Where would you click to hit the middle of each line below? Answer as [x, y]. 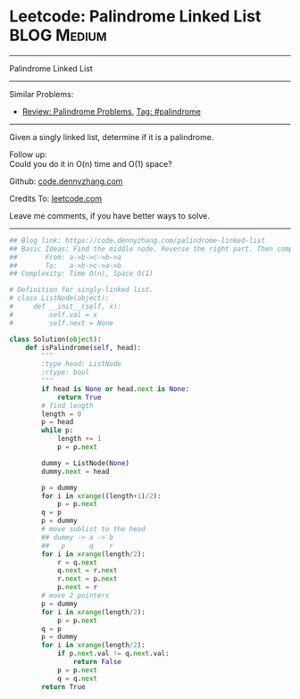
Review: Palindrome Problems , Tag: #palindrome [111, 111]
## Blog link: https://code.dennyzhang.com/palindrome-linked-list [137, 240]
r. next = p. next [87, 579]
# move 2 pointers [75, 595]
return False [97, 662]
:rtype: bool [66, 372]
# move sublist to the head [93, 529]
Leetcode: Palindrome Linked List [135, 17]
